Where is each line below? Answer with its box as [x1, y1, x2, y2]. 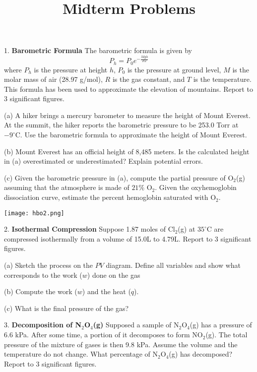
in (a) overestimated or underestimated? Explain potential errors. [4, 156, 203, 166]
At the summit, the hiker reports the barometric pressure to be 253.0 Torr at [4, 120, 239, 130]
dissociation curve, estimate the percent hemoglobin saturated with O [4, 192, 216, 202]
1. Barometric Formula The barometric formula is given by [4, 45, 192, 56]
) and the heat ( [82, 286, 131, 297]
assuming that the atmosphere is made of [4, 182, 129, 192]
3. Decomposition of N [4, 319, 82, 330]
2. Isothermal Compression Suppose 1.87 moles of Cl [4, 224, 175, 234]
